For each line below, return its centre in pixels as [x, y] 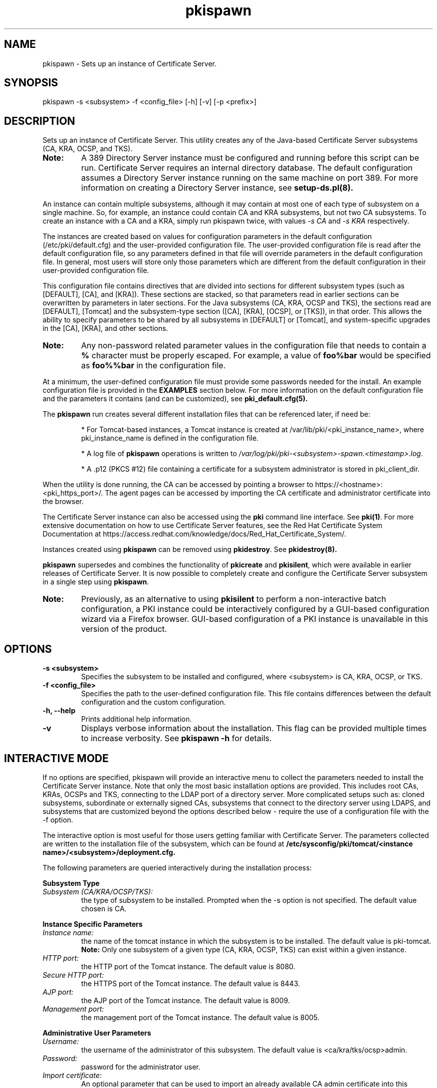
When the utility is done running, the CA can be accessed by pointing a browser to [178, 485]
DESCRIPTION [40, 121]
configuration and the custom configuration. [153, 702]
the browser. [63, 502]
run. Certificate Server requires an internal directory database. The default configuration [247, 168]
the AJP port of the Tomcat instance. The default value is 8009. [186, 1000]
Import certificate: [72, 1075]
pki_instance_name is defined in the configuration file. [170, 438]
